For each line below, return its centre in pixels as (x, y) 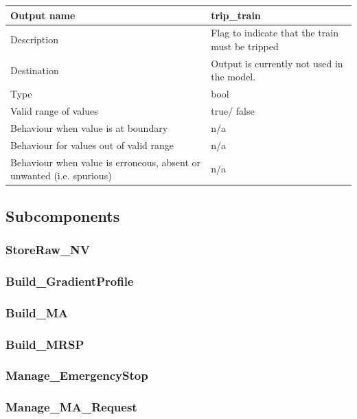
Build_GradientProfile (70, 281)
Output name (43, 15)
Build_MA (37, 312)
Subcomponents (63, 215)
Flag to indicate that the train (275, 33)
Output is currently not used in (277, 63)
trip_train (236, 15)
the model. (233, 77)
